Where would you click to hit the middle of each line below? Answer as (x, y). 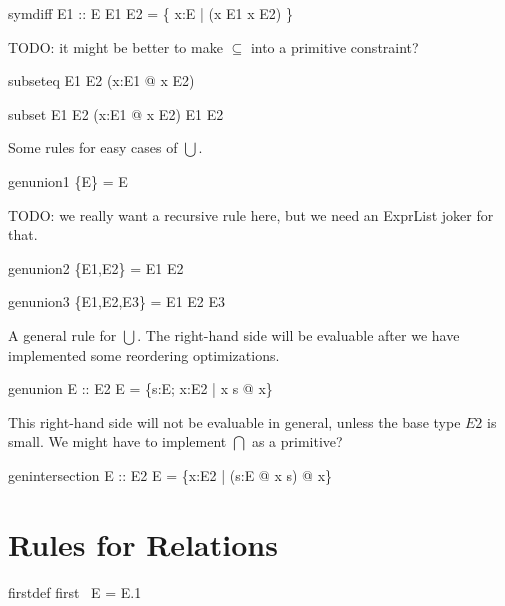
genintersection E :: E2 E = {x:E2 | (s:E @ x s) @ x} (170, 474)
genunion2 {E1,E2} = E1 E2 (96, 267)
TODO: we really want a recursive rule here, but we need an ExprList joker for (251, 214)
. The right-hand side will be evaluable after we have (298, 334)
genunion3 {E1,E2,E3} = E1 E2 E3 (117, 301)
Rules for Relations (143, 543)
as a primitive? (297, 441)
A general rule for (62, 334)
